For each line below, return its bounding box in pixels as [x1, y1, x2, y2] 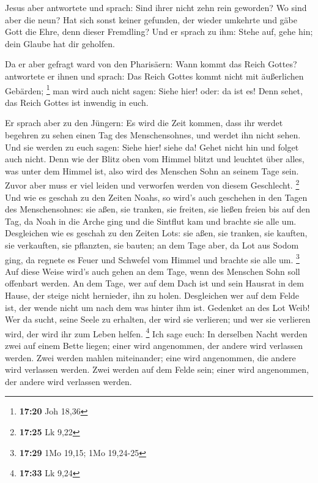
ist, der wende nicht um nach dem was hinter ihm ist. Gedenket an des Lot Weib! [5, 301, 310, 313]
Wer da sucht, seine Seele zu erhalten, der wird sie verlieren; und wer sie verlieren [5, 313, 311, 326]
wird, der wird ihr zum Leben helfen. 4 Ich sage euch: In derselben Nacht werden [5, 325, 308, 340]
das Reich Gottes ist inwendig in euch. [5, 95, 149, 108]
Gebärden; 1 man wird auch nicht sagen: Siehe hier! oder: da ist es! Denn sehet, [5, 82, 303, 97]
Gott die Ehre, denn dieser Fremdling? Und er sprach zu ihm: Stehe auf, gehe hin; [5, 25, 313, 38]
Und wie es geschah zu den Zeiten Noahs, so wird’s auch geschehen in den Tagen [5, 190, 308, 203]
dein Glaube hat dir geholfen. [5, 37, 115, 50]
